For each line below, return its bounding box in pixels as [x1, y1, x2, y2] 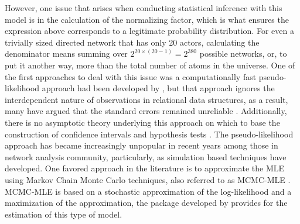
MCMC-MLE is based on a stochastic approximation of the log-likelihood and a [5, 185, 292, 197]
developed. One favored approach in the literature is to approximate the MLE [5, 162, 285, 174]
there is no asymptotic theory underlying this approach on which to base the [5, 116, 280, 128]
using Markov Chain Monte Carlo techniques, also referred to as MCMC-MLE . [5, 173, 291, 185]
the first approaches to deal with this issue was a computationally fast [5, 70, 257, 82]
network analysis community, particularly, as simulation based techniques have [5, 150, 287, 163]
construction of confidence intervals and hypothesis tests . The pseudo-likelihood [5, 127, 294, 140]
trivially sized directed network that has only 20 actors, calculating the [5, 36, 260, 48]
